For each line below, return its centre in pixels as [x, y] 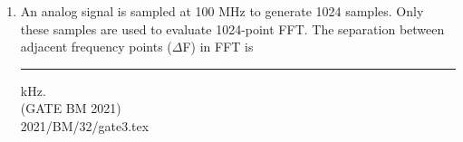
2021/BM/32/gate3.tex [85, 125]
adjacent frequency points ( [96, 47]
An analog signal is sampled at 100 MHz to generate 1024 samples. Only [222, 11]
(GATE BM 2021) [71, 108]
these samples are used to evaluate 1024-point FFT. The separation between [232, 28]
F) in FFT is [218, 47]
